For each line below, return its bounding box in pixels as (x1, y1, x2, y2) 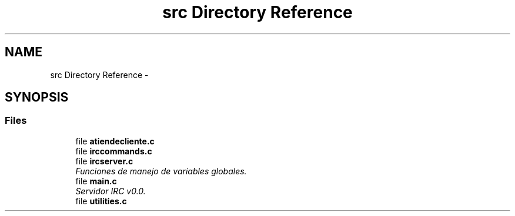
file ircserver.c (75, 156, 133, 166)
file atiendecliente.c (75, 136, 155, 146)
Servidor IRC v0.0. (75, 185, 146, 196)
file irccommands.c (75, 146, 152, 156)
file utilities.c (75, 195, 127, 206)
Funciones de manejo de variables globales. (75, 166, 247, 176)
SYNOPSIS (5, 90, 69, 105)
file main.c (75, 176, 117, 186)
